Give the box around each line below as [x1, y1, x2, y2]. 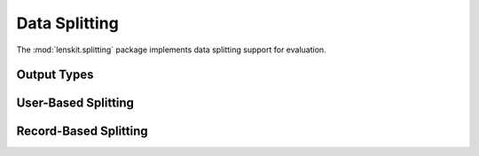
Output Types [16, 67, 94, 82]
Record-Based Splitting [16, 124, 148, 139]
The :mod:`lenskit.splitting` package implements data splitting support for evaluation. [16, 44, 327, 55]
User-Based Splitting [16, 96, 135, 111]
